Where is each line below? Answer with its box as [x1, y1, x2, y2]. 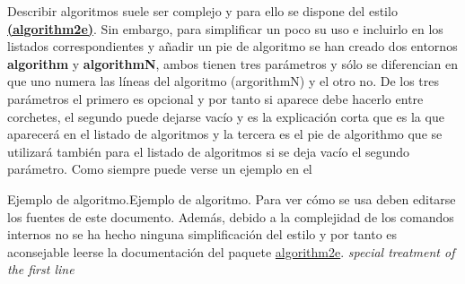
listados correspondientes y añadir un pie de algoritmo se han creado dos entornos [7, 37, 458, 56]
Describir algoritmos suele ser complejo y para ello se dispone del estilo [7, 2, 398, 20]
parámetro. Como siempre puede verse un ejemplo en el [7, 159, 312, 178]
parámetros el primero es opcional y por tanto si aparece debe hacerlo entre [7, 89, 424, 108]
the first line [7, 260, 75, 279]
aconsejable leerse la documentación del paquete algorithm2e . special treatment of [7, 242, 455, 261]
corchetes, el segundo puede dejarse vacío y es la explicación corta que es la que [7, 107, 444, 125]
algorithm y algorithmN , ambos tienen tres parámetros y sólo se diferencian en [7, 54, 459, 73]
